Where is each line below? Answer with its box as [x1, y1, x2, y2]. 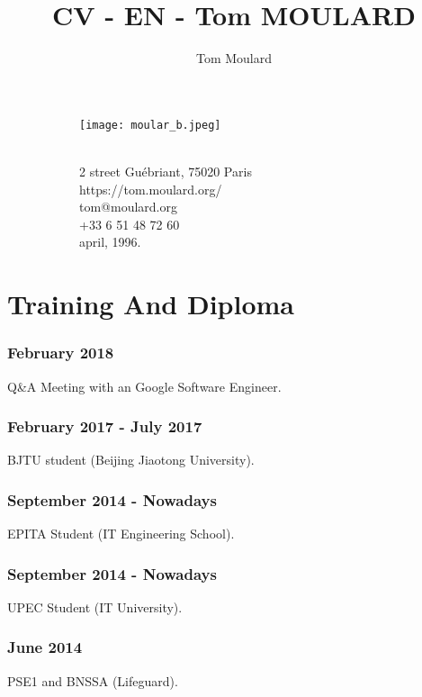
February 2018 [7, 341, 114, 364]
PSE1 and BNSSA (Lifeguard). [7, 671, 178, 690]
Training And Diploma [7, 285, 294, 322]
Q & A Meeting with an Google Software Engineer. [7, 376, 282, 395]
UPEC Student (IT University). [7, 597, 183, 616]
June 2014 [7, 636, 83, 658]
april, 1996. [79, 232, 141, 251]
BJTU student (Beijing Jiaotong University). [7, 450, 255, 469]
